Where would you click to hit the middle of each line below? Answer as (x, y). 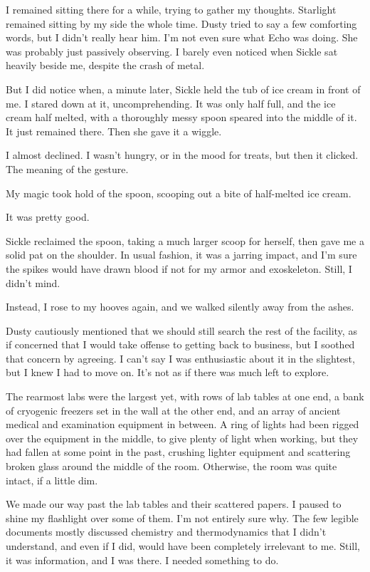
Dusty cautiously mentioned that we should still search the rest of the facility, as (181, 330)
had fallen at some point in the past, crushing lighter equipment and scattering (178, 452)
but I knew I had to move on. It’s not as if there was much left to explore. (168, 372)
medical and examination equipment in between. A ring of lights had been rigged (183, 424)
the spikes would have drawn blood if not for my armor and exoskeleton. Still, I (179, 268)
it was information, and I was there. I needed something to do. (142, 560)
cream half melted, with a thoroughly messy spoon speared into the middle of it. (181, 117)
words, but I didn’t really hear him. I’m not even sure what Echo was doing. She (182, 37)
